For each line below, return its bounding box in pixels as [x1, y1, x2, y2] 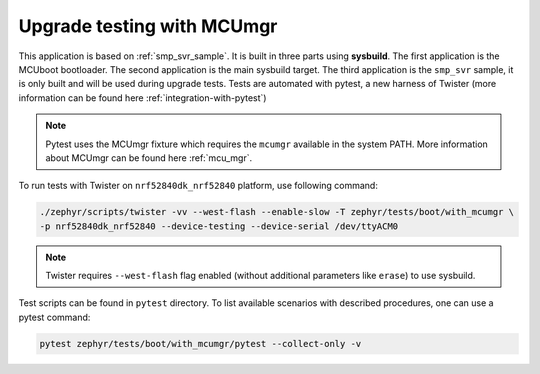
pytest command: [18, 311, 91, 323]
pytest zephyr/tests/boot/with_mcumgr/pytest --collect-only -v [39, 338, 362, 349]
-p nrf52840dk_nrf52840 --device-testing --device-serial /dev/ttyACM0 [39, 220, 399, 232]
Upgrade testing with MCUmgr [18, 15, 278, 37]
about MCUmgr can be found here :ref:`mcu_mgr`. [45, 151, 253, 164]
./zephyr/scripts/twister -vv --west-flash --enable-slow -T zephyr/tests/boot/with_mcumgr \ [39, 206, 515, 218]
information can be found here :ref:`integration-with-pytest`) [18, 91, 267, 104]
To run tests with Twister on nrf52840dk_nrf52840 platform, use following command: [18, 180, 379, 192]
